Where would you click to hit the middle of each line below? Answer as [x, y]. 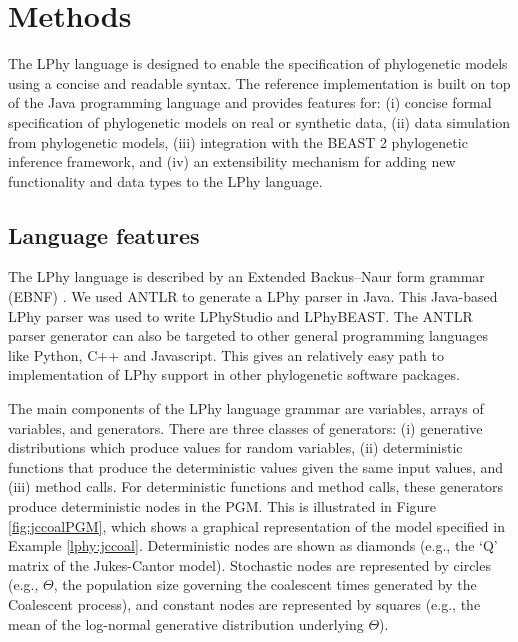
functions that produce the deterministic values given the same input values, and [256, 466]
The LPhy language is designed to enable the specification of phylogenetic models [258, 63]
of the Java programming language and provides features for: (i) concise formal [250, 102]
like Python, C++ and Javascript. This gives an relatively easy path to [226, 354]
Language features [104, 234]
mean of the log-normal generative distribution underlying [186, 623]
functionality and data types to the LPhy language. [165, 180]
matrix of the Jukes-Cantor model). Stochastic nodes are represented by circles [249, 564]
